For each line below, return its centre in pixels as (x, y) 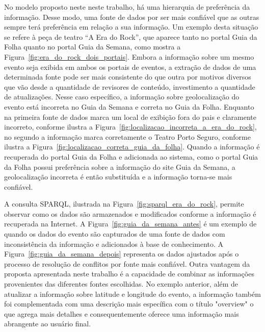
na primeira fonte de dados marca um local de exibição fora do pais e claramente (130, 117)
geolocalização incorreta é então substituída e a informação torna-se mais (118, 177)
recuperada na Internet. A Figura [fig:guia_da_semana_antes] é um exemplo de (130, 224)
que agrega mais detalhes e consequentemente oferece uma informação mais (122, 313)
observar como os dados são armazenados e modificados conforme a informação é (130, 213)
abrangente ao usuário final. (48, 324)
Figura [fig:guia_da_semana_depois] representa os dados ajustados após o (122, 254)
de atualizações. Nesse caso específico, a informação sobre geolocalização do (122, 97)
